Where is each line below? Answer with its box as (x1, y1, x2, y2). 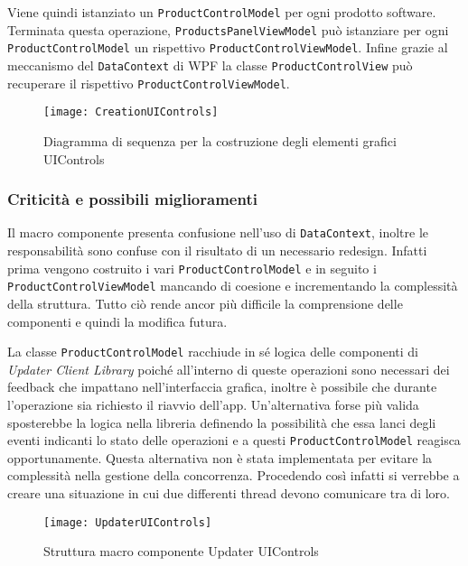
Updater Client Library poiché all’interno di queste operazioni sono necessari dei (7, 359, 450, 378)
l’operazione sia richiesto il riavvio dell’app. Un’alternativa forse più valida (7, 394, 419, 413)
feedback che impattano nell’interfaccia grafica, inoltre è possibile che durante (7, 377, 437, 396)
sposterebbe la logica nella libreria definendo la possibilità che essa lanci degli (7, 413, 436, 431)
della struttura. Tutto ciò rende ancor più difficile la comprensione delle (7, 293, 403, 312)
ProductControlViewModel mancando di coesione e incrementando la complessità (7, 276, 458, 295)
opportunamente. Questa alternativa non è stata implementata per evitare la (7, 448, 433, 467)
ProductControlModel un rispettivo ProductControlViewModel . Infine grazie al (7, 38, 448, 57)
